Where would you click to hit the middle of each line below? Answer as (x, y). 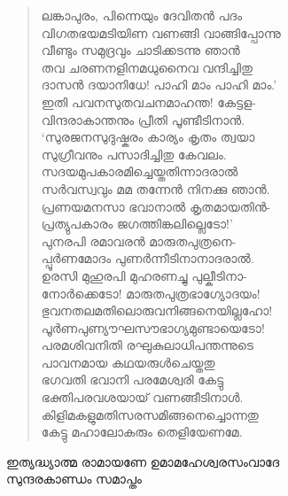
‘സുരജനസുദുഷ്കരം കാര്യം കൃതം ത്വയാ (148, 137)
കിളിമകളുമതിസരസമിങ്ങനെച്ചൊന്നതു (150, 414)
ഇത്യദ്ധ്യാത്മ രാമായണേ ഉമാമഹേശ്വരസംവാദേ (143, 461)
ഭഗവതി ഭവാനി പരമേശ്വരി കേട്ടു (132, 380)
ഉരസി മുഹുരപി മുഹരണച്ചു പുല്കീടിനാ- (144, 275)
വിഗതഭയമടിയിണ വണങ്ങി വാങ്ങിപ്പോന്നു (161, 32)
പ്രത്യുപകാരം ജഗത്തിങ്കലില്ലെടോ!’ (137, 224)
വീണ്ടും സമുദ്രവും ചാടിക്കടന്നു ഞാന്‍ (140, 50)
